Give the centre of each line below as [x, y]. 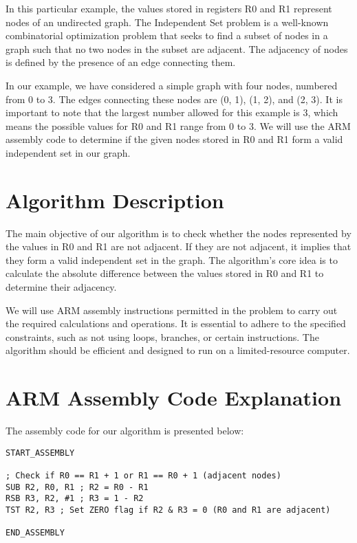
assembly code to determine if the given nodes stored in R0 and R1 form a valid [174, 139]
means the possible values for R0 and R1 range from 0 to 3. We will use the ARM [178, 125]
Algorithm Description [115, 200]
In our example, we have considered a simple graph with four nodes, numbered [172, 85]
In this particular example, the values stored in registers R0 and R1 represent [169, 8]
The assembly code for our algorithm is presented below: [125, 431]
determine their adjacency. [61, 287]
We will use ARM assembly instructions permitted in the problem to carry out [172, 310]
